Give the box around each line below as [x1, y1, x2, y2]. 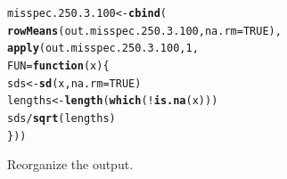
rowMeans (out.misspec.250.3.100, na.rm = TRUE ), [7, 24, 282, 37]
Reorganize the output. [7, 155, 134, 174]
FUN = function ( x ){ [7, 59, 110, 72]
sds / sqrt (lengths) [7, 111, 116, 125]
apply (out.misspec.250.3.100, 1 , [7, 42, 199, 55]
